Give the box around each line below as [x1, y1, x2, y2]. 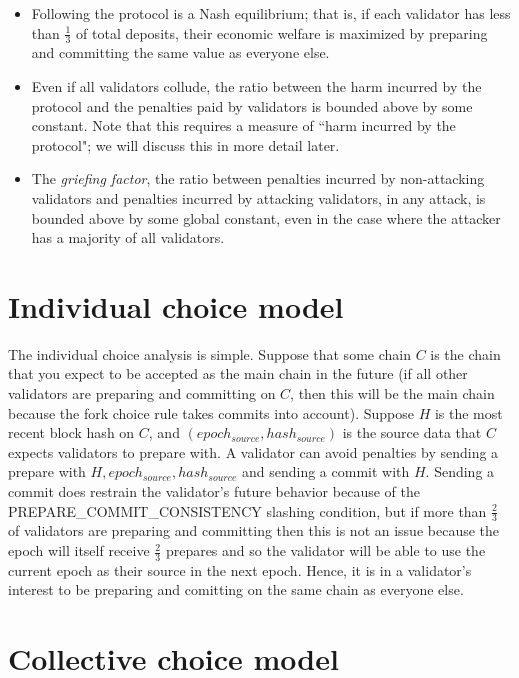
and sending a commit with [241, 461, 410, 482]
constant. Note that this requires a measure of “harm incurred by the [31, 115, 456, 136]
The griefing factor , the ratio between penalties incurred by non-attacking [31, 168, 485, 189]
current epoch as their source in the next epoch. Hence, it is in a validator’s [8, 559, 472, 580]
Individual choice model [8, 285, 344, 326]
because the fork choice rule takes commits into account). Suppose [8, 402, 414, 423]
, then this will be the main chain [290, 383, 495, 404]
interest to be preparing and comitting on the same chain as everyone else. [8, 579, 464, 600]
